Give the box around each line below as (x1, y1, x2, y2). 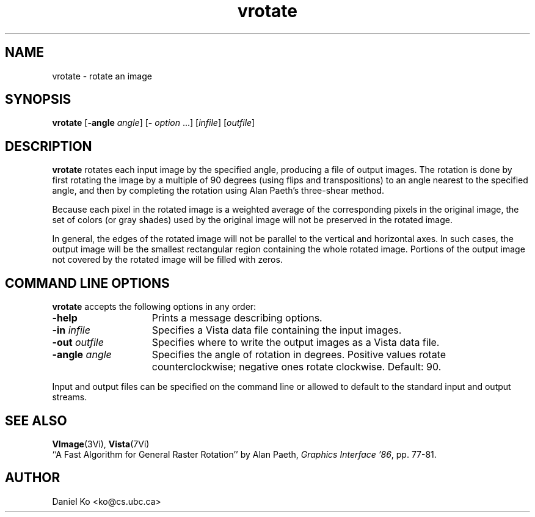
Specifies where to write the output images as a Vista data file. (151, 336, 440, 349)
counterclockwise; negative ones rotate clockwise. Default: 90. (151, 361, 442, 373)
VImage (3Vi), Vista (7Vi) (52, 438, 150, 449)
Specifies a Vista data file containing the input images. (151, 324, 402, 337)
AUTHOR (5, 470, 60, 486)
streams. (52, 392, 87, 403)
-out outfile (52, 336, 104, 349)
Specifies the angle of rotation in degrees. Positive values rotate (151, 348, 446, 361)
